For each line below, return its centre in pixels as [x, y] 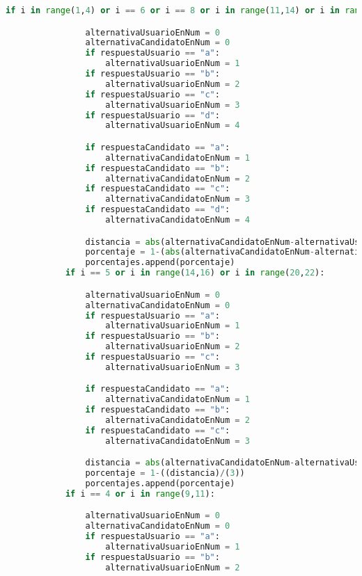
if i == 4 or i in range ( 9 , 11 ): [140, 494]
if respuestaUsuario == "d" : [152, 115]
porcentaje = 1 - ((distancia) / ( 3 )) [165, 473]
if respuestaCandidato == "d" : [158, 210]
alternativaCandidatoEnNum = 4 [178, 220]
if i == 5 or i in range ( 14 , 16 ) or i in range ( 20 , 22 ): [195, 273]
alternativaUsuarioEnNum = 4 [173, 126]
